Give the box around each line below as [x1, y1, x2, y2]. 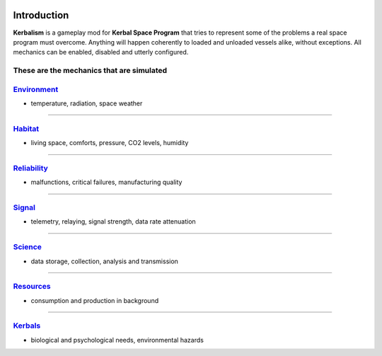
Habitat [13, 124, 40, 134]
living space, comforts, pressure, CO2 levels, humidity [30, 139, 189, 147]
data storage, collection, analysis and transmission [30, 257, 178, 265]
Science [13, 242, 42, 252]
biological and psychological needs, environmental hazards [30, 335, 204, 344]
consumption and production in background [30, 296, 159, 304]
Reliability [13, 163, 49, 173]
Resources [13, 282, 51, 292]
